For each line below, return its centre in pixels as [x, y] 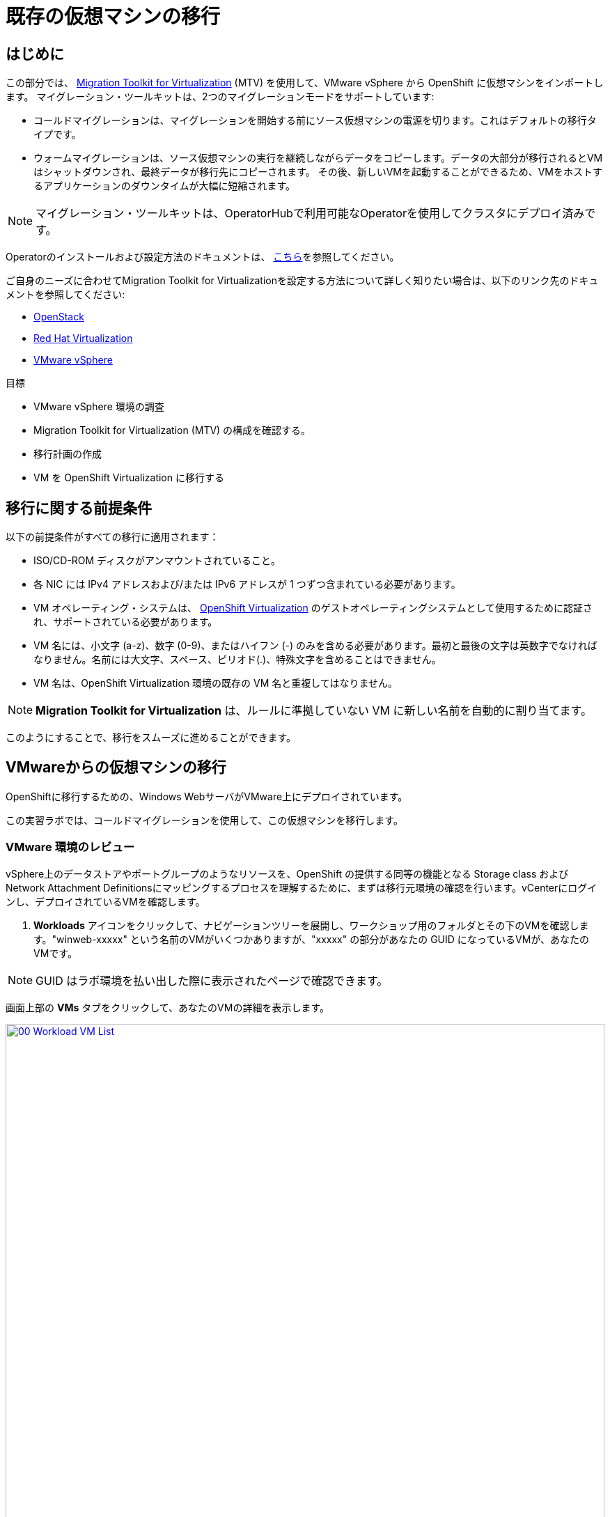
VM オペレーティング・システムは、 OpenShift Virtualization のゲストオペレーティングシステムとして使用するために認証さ [313, 608]
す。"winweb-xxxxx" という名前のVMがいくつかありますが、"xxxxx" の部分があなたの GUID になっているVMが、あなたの [312, 939]
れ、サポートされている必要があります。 [126, 622]
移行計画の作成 [68, 454]
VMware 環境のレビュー [70, 847]
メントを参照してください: [65, 295]
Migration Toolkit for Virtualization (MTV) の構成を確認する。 [172, 430]
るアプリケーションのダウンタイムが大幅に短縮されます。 [165, 186]
